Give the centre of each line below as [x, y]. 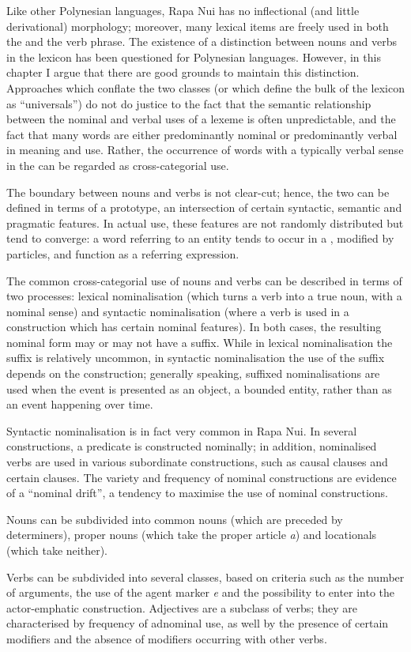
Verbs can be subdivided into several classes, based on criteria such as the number [205, 577]
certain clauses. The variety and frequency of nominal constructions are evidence [202, 477]
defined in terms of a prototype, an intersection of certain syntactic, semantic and [204, 207]
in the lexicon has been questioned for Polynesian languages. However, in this [194, 57]
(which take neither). [57, 550]
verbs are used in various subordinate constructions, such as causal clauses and [197, 462]
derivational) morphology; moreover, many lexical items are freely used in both [198, 26]
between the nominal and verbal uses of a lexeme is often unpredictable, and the [201, 119]
